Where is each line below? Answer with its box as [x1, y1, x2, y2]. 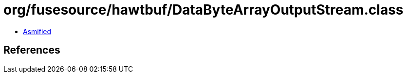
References [3, 44, 60, 57]
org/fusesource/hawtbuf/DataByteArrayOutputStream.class [3, 1, 404, 18]
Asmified [23, 27, 52, 36]
